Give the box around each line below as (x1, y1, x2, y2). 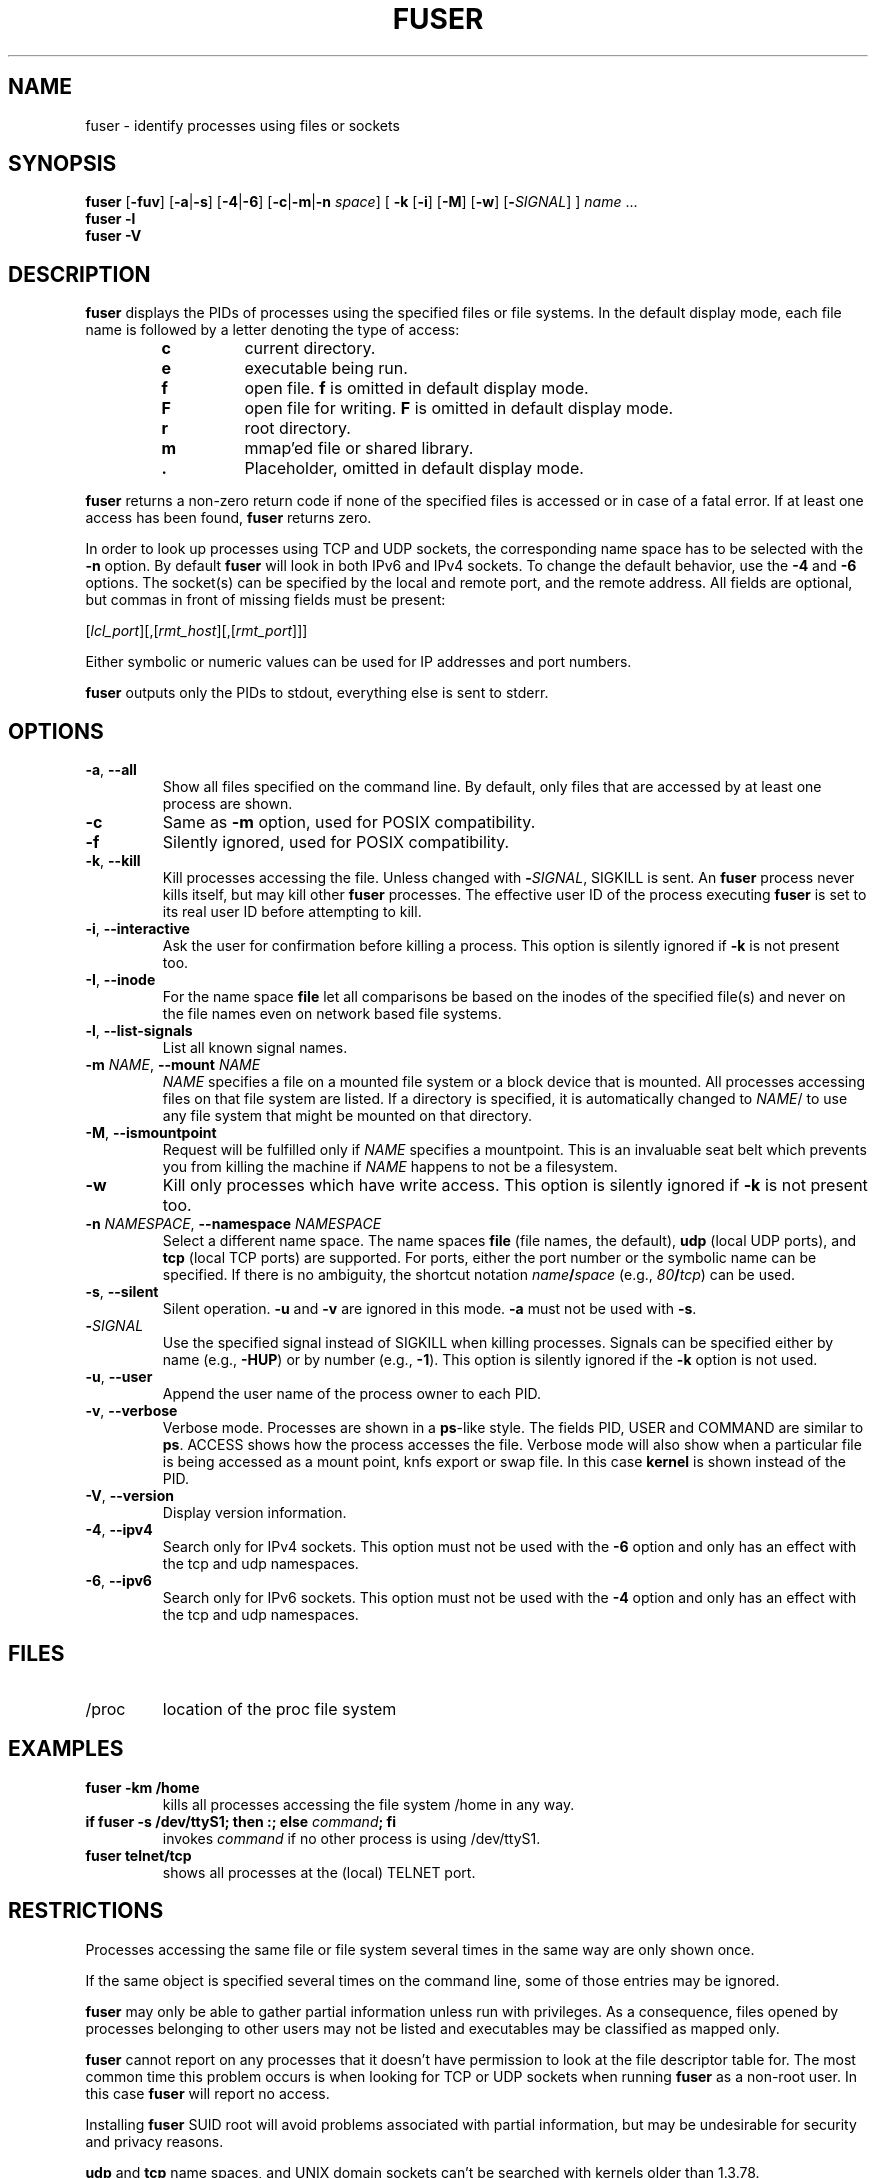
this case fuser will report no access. (85, 2084, 330, 2102)
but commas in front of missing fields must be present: (85, 591, 446, 609)
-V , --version (85, 1487, 174, 1505)
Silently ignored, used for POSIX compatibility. (162, 832, 510, 853)
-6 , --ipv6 (85, 1572, 152, 1590)
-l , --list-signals (85, 1022, 193, 1040)
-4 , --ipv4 (85, 1521, 153, 1539)
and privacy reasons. (85, 2132, 224, 2150)
